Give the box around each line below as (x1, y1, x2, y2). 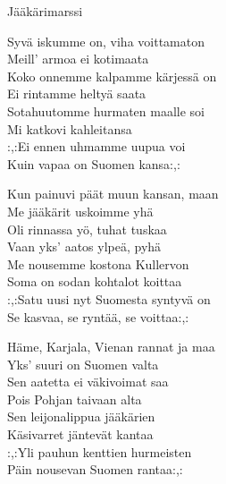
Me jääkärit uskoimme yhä (7, 201, 154, 220)
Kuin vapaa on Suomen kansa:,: (7, 154, 180, 173)
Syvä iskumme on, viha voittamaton (7, 31, 205, 50)
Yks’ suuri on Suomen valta (7, 354, 159, 373)
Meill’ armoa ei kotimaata (7, 49, 149, 68)
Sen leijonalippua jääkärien (7, 407, 155, 426)
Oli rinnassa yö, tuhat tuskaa (7, 219, 167, 238)
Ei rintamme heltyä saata (7, 84, 146, 103)
